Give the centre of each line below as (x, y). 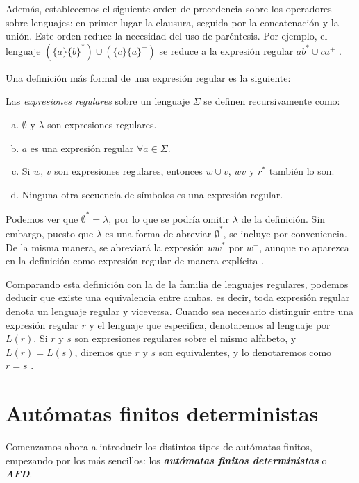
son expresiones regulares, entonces (128, 171)
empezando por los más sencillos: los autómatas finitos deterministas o (166, 460)
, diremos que (103, 351)
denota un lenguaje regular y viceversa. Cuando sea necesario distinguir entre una (180, 311)
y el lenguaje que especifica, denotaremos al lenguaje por (210, 324)
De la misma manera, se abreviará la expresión (105, 247)
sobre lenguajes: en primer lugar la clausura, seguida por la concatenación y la (172, 22)
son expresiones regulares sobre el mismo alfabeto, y (185, 338)
